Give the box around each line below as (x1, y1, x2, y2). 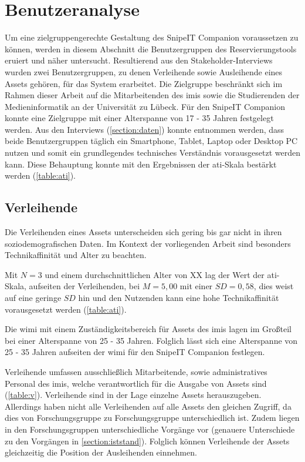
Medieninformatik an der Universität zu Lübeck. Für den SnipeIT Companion (5, 100, 285, 112)
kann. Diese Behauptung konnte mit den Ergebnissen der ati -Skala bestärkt (5, 158, 277, 170)
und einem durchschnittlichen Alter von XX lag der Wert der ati (45, 268, 277, 280)
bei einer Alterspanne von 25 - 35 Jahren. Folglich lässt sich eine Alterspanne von (5, 334, 298, 346)
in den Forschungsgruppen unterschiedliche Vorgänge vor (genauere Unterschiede (5, 423, 295, 435)
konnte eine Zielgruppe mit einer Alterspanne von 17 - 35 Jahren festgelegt (5, 112, 274, 124)
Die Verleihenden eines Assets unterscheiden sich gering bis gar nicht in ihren (5, 226, 282, 238)
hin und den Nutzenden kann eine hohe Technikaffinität (78, 292, 279, 304)
